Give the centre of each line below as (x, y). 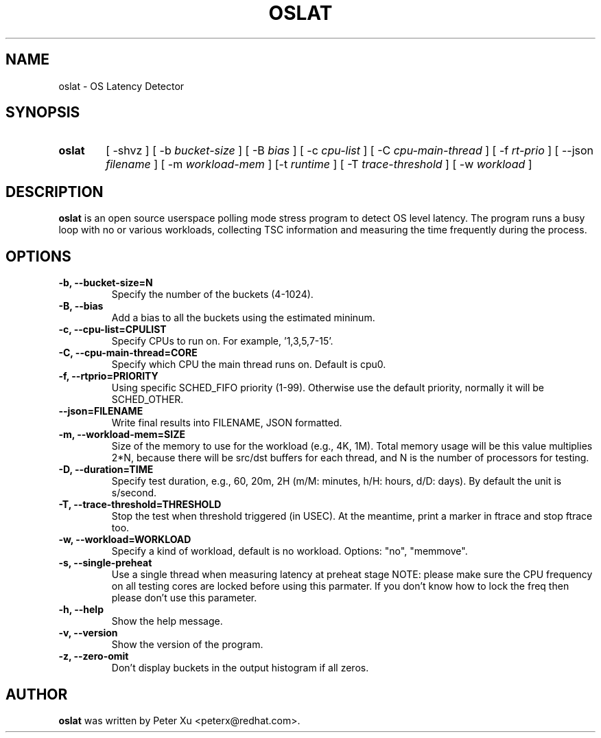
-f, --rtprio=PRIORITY (108, 376)
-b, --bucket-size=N (106, 283)
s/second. (134, 493)
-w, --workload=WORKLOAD (125, 540)
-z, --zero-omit (94, 656)
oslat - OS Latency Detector (121, 86)
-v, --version (88, 633)
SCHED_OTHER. (148, 400)
